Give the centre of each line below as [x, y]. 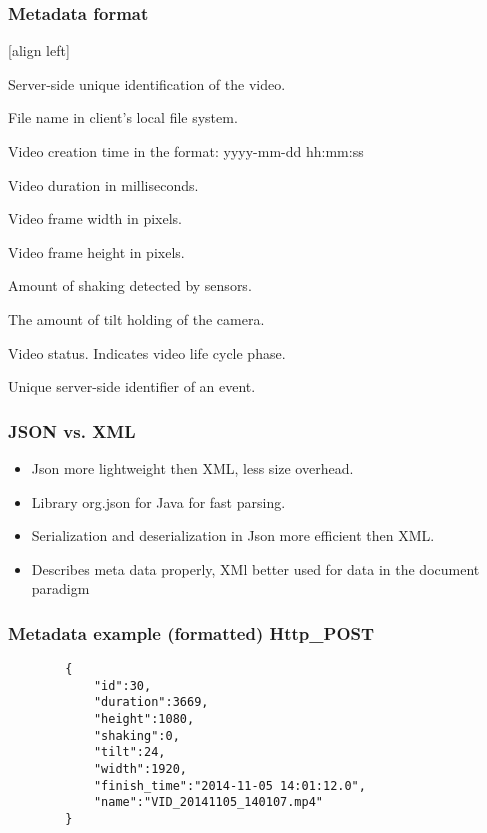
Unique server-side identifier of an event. [132, 386]
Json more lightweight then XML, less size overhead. [192, 467]
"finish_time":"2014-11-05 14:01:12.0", [229, 785]
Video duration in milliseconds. [103, 184]
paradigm [60, 588]
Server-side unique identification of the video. [147, 83]
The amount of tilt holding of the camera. [136, 318]
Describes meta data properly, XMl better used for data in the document [255, 568]
